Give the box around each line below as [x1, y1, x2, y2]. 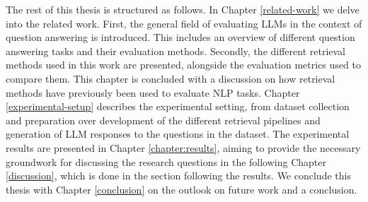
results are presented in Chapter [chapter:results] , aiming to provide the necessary [6, 140, 361, 155]
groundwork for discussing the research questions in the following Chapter [6, 154, 326, 169]
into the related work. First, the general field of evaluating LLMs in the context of [6, 16, 362, 30]
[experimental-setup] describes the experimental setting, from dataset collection [6, 99, 350, 114]
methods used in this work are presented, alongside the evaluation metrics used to [6, 57, 361, 72]
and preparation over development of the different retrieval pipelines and [6, 112, 321, 127]
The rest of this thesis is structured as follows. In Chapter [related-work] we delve [6, 2, 360, 16]
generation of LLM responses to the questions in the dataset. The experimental [6, 126, 350, 141]
